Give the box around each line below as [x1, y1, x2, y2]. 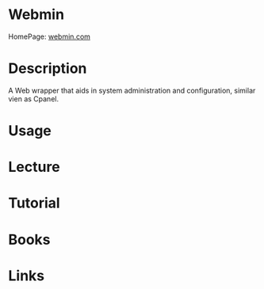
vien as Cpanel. [8, 93, 59, 104]
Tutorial [8, 194, 61, 212]
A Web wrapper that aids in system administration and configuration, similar [8, 86, 256, 95]
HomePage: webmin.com [8, 32, 91, 41]
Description [8, 59, 87, 78]
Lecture [8, 158, 61, 176]
